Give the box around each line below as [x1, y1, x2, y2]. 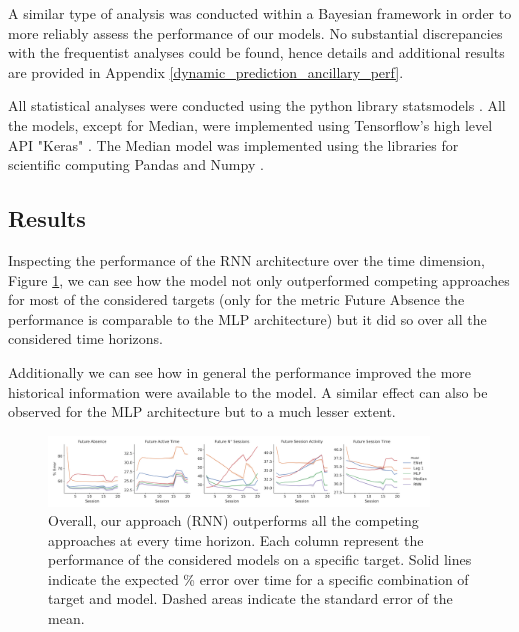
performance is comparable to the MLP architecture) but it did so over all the [8, 308, 487, 329]
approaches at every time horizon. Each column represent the [48, 529, 424, 550]
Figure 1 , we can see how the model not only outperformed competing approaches [8, 269, 510, 290]
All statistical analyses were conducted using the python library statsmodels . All [8, 95, 506, 116]
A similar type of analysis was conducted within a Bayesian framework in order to [8, 3, 512, 23]
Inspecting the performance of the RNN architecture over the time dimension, [8, 249, 485, 270]
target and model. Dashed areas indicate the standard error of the [48, 588, 453, 609]
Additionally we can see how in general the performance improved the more [8, 361, 472, 382]
